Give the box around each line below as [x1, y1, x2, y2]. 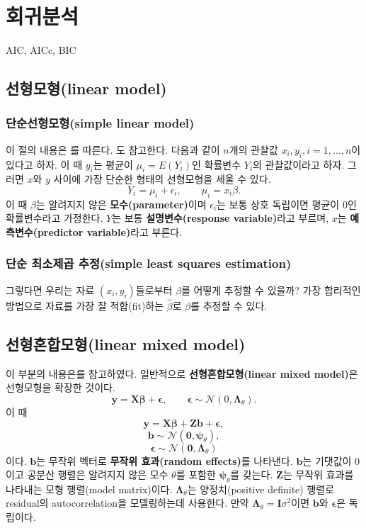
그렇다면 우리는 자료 [6, 282, 95, 297]
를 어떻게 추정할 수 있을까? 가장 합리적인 [181, 282, 361, 297]
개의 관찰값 [229, 142, 278, 157]
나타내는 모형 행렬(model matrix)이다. [6, 481, 173, 496]
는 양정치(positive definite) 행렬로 [187, 481, 335, 496]
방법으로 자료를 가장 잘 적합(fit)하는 [6, 298, 164, 313]
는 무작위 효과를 [282, 467, 354, 482]
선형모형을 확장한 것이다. [6, 380, 115, 395]
